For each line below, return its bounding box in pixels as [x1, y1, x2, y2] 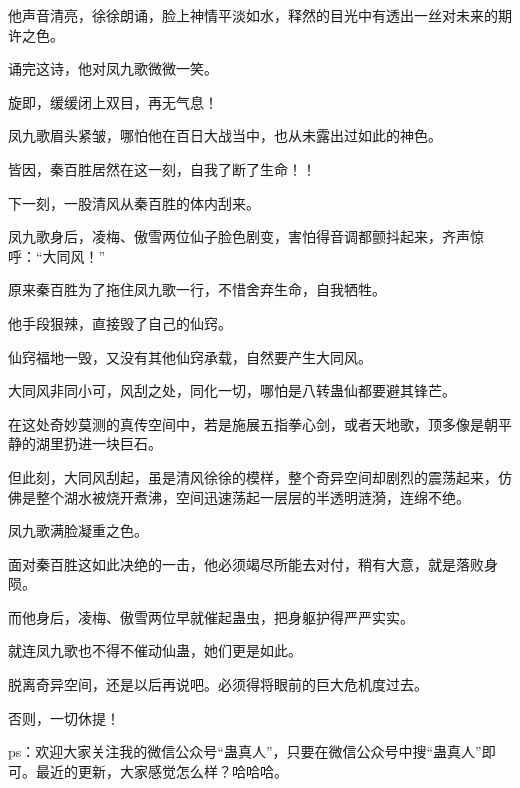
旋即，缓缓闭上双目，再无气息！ [8, 91, 218, 112]
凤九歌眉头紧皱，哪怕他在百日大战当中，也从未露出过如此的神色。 [8, 125, 442, 146]
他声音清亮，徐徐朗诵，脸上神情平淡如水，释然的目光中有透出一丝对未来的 [8, 5, 498, 25]
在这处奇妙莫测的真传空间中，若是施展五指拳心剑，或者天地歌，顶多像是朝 [8, 413, 498, 434]
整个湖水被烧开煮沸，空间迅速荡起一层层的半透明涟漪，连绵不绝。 [35, 486, 470, 507]
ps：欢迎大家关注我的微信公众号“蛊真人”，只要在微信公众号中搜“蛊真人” [8, 741, 482, 762]
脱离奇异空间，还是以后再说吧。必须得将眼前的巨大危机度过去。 [8, 674, 428, 695]
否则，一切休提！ [8, 707, 120, 728]
